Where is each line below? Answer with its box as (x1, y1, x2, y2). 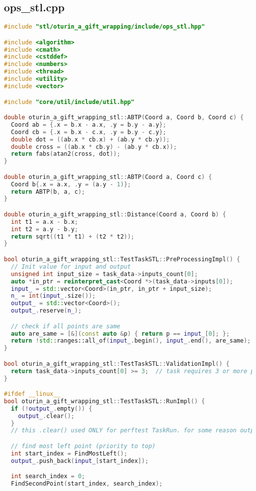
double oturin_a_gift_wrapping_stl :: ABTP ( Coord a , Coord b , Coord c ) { (4, 114, 244, 121)
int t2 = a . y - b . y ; (11, 225, 78, 233)
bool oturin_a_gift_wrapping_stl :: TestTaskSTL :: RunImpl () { (4, 397, 205, 405)
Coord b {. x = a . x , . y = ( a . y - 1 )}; (11, 180, 131, 188)
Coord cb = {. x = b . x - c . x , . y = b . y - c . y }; (11, 128, 166, 136)
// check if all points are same (11, 322, 121, 330)
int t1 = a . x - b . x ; (11, 218, 78, 225)
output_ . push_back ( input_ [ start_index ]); (11, 457, 149, 464)
